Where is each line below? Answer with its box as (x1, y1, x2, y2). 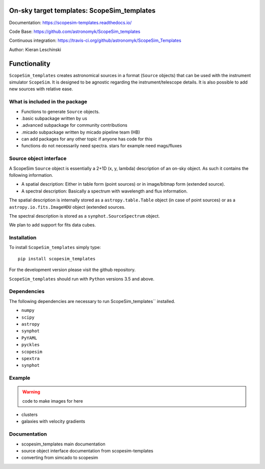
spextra (21, 356, 40, 361)
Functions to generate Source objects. (21, 109, 100, 114)
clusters (21, 412, 38, 417)
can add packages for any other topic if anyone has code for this (21, 136, 153, 142)
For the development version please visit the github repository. (9, 267, 136, 273)
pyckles (21, 342, 40, 348)
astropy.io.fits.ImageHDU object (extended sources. (9, 204, 126, 210)
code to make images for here (22, 398, 83, 404)
